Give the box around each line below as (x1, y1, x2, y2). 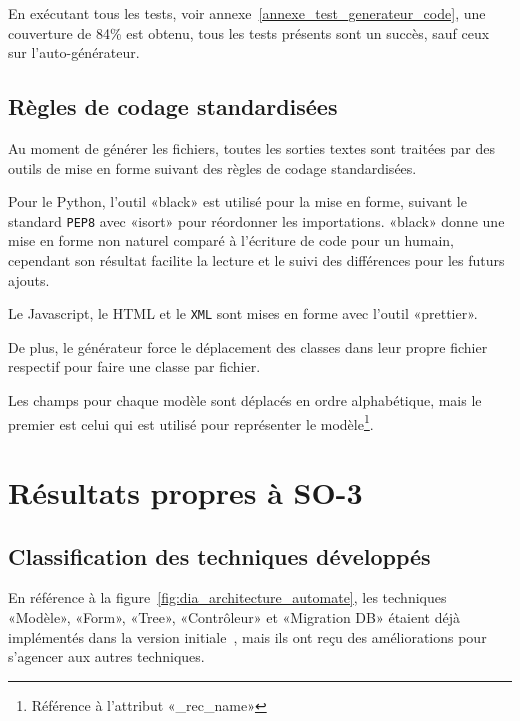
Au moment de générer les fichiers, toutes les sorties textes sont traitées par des (8, 137, 496, 158)
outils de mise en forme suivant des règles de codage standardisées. (8, 157, 417, 178)
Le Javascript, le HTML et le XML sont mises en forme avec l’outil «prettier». (8, 303, 478, 324)
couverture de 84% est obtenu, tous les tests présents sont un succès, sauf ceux (8, 22, 490, 43)
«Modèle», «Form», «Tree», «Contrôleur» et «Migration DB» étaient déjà (8, 607, 460, 628)
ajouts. (8, 269, 50, 290)
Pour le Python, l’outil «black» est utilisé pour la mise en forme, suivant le (8, 191, 467, 212)
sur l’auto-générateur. (8, 42, 140, 63)
